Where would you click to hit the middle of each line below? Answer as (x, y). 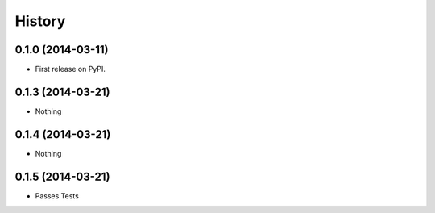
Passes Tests (57, 196)
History (40, 21)
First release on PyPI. (70, 69)
